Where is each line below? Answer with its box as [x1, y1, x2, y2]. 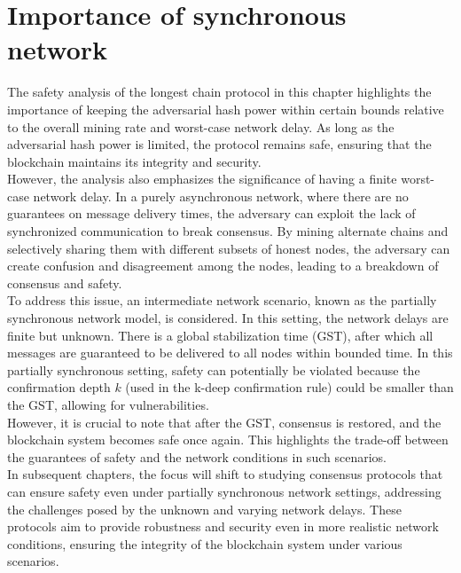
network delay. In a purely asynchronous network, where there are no [33, 186, 409, 205]
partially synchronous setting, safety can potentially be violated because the [7, 360, 420, 379]
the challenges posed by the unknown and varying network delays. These [7, 499, 402, 518]
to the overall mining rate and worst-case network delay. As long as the [7, 117, 395, 136]
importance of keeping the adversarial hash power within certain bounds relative [7, 99, 444, 118]
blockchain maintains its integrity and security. [7, 152, 262, 170]
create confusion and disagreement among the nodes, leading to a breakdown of [7, 256, 439, 275]
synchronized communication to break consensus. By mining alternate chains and [7, 222, 449, 240]
